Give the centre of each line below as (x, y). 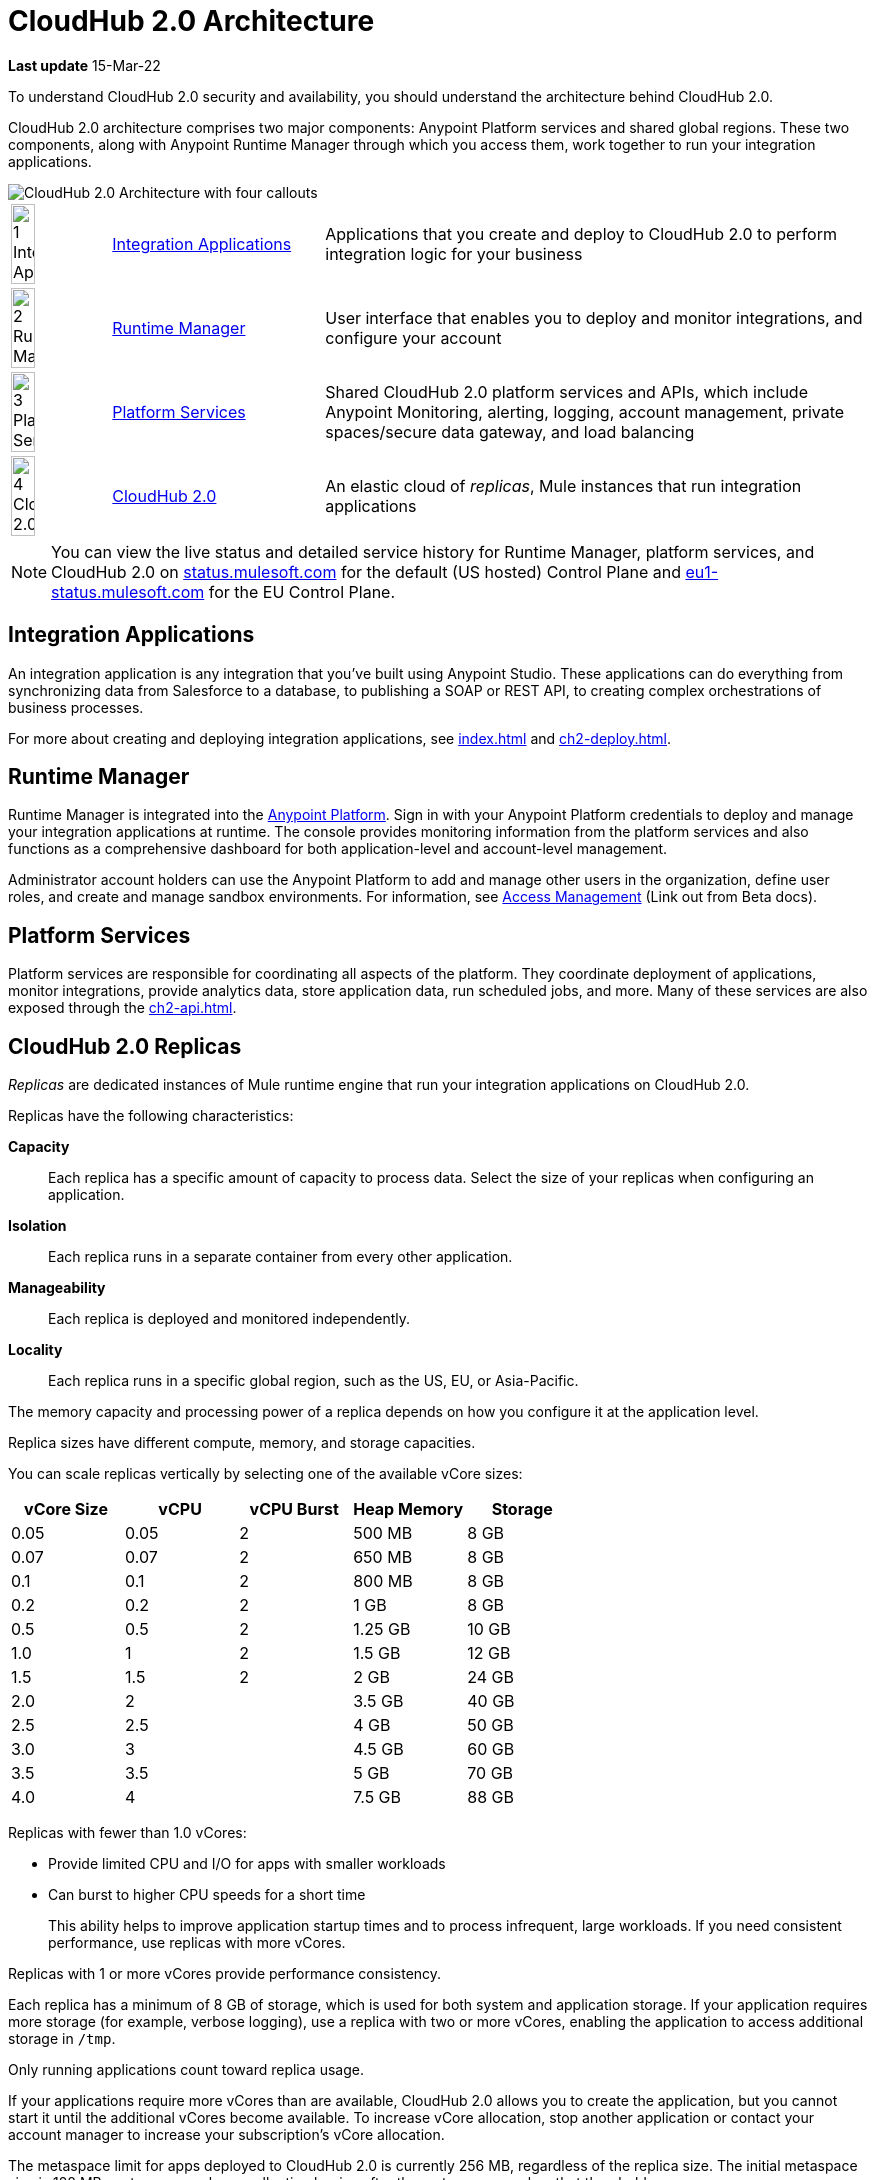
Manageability (57, 1288)
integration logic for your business (454, 253)
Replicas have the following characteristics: (151, 1116)
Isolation (37, 1226)
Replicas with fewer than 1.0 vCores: (127, 1833)
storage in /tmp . (62, 2039)
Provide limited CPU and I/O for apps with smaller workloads (247, 1864)
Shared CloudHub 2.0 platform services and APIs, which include (566, 391)
